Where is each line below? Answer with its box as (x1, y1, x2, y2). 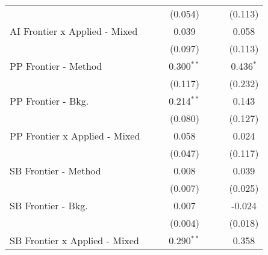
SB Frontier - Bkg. (10, 198, 88, 212)
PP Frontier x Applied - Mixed (10, 129, 140, 143)
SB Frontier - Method (10, 164, 101, 177)
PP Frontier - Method (10, 59, 102, 73)
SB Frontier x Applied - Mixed (10, 233, 139, 247)
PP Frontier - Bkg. (10, 94, 89, 108)
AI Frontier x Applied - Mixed (10, 24, 138, 38)
